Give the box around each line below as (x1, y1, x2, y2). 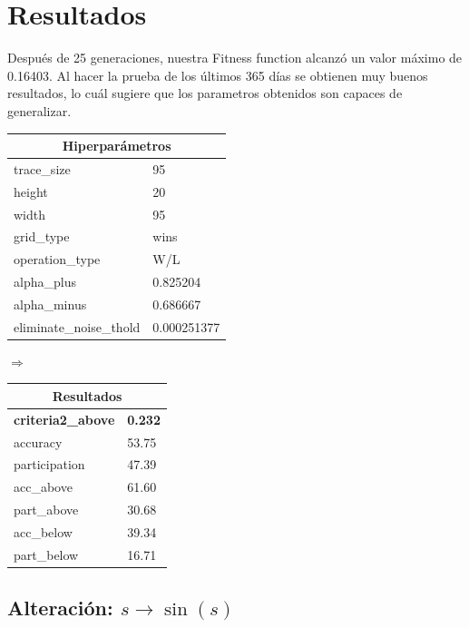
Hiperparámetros (62, 136, 171, 154)
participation (14, 455, 85, 474)
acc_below (14, 523, 73, 541)
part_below (14, 545, 79, 564)
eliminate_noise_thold (14, 317, 141, 336)
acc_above (14, 477, 73, 496)
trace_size (14, 159, 71, 178)
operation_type (14, 250, 101, 269)
